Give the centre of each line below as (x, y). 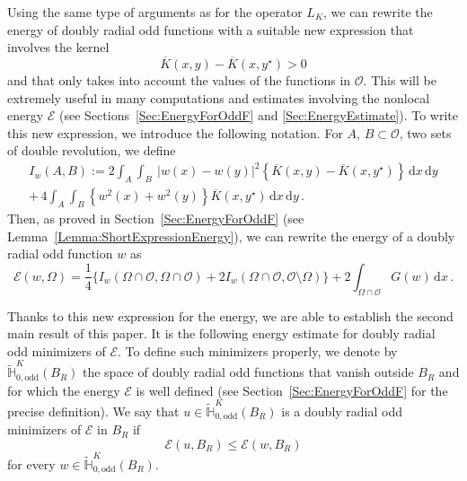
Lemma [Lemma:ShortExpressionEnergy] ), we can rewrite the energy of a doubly (231, 236)
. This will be (400, 80)
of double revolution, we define (92, 150)
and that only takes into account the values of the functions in (179, 80)
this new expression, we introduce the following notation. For (175, 132)
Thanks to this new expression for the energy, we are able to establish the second (230, 315)
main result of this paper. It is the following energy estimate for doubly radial (221, 333)
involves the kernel (58, 47)
